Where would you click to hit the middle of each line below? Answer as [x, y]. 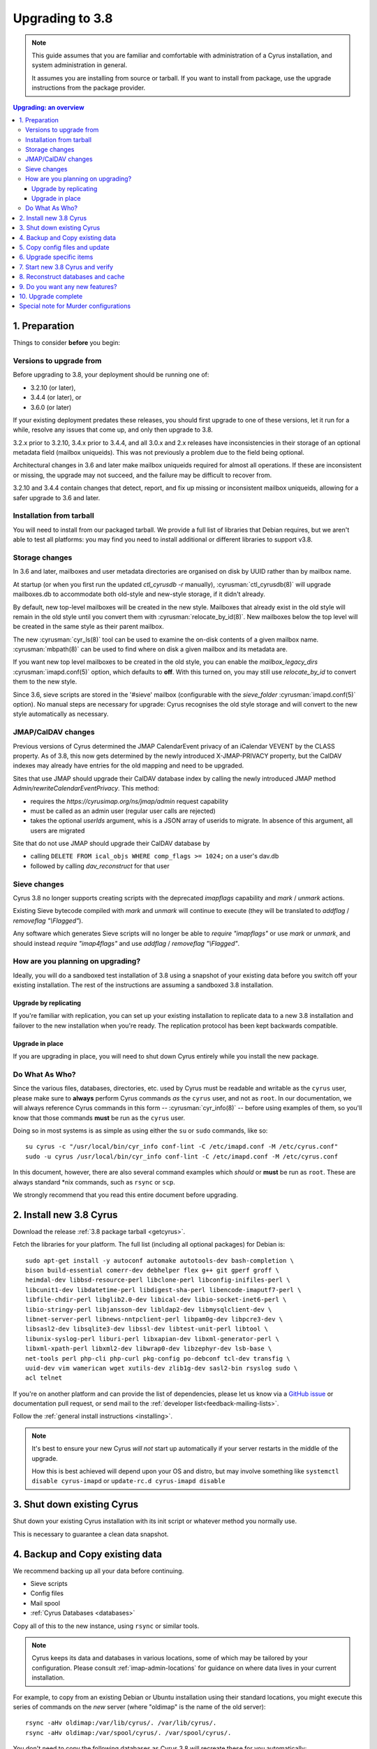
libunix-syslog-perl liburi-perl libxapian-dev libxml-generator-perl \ [152, 1339]
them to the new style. [45, 681]
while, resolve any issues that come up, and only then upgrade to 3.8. [113, 430]
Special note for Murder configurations [75, 306]
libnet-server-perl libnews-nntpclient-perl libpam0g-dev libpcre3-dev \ [154, 1319]
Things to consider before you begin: [66, 343]
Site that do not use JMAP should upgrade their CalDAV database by [111, 844]
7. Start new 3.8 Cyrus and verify [66, 267]
